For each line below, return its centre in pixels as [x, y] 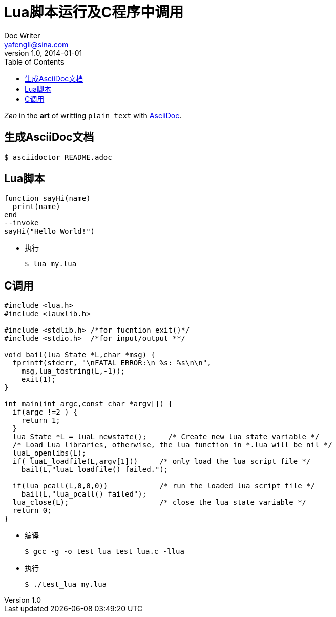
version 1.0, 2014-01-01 [43, 53]
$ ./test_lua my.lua [66, 584]
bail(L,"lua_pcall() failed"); [84, 494]
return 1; [41, 420]
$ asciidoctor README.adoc [58, 157]
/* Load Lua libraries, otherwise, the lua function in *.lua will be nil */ [172, 445]
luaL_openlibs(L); [49, 453]
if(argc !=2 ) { [45, 412]
